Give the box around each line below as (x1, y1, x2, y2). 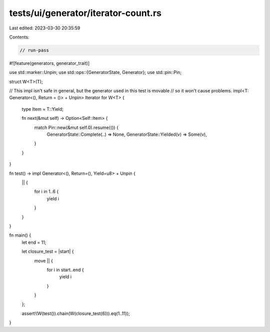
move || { (34, 258, 53, 264)
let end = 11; (21, 239, 46, 245)
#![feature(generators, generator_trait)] (9, 60, 90, 66)
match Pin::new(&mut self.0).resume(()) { (34, 124, 118, 130)
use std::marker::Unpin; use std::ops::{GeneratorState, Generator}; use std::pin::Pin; (9, 69, 182, 75)
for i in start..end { (46, 267, 84, 273)
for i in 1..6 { (34, 189, 59, 195)
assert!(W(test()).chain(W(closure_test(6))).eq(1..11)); (21, 310, 130, 317)
